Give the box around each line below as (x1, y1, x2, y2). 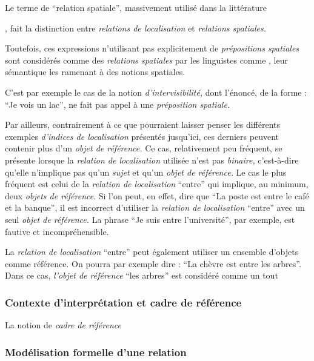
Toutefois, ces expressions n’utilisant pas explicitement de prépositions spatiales (5, 42, 299, 55)
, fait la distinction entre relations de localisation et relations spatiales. (5, 21, 267, 34)
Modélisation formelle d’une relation (5, 344, 187, 359)
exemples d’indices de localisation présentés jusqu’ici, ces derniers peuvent (5, 130, 279, 142)
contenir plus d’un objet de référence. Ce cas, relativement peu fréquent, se (5, 142, 282, 154)
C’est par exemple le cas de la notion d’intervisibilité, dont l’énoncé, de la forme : (5, 85, 307, 98)
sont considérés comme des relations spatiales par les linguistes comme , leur (5, 53, 288, 66)
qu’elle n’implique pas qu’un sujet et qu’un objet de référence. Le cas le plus (5, 165, 287, 178)
